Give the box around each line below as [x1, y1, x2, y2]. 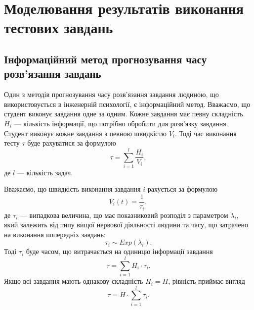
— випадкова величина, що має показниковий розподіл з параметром [20, 209, 228, 220]
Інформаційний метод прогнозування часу [4, 51, 207, 66]
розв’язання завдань [4, 66, 101, 81]
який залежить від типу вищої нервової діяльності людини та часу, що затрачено [4, 219, 249, 230]
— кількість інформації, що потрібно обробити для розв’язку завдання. [14, 118, 228, 128]
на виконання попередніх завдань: [4, 229, 106, 239]
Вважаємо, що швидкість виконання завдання [4, 184, 141, 194]
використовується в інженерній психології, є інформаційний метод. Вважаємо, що [4, 99, 251, 109]
